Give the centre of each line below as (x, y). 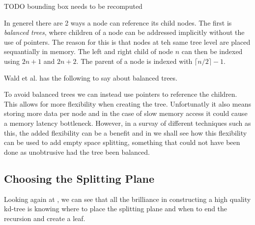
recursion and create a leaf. (45, 218)
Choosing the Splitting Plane (79, 178)
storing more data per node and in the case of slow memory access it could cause (126, 113)
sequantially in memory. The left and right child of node (88, 51)
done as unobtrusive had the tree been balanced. (77, 152)
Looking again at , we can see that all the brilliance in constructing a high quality (127, 199)
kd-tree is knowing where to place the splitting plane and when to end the (116, 209)
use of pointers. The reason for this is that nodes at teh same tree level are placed (127, 42)
